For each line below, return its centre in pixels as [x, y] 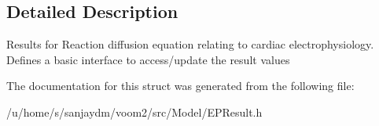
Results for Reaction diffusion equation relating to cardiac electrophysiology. [190, 44]
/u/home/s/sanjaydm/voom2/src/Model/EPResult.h [134, 112]
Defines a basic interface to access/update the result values [148, 59]
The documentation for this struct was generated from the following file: [180, 86]
